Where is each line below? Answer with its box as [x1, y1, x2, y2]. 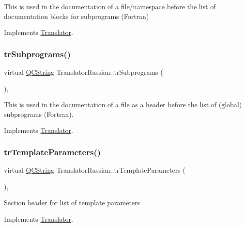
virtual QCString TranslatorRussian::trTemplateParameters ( [4, 165, 185, 175]
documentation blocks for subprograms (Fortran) [4, 11, 149, 21]
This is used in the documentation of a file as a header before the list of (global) [4, 99, 242, 110]
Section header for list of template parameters [4, 197, 140, 208]
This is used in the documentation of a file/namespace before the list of [4, 1, 216, 11]
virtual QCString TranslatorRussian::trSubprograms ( [4, 67, 163, 77]
